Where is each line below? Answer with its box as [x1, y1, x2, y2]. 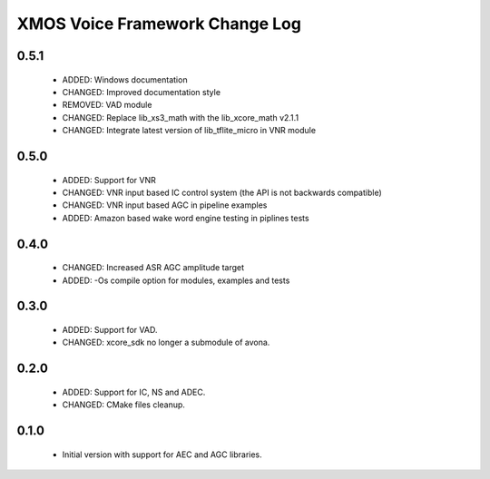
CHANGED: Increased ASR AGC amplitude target [62, 262, 245, 273]
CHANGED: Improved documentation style [62, 86, 221, 97]
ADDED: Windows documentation [62, 73, 188, 85]
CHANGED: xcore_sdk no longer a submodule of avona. [62, 337, 270, 348]
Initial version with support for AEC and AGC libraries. [62, 449, 262, 460]
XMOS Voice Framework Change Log [16, 14, 301, 34]
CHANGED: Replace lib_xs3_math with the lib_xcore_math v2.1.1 [62, 112, 299, 122]
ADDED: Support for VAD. [62, 324, 158, 335]
